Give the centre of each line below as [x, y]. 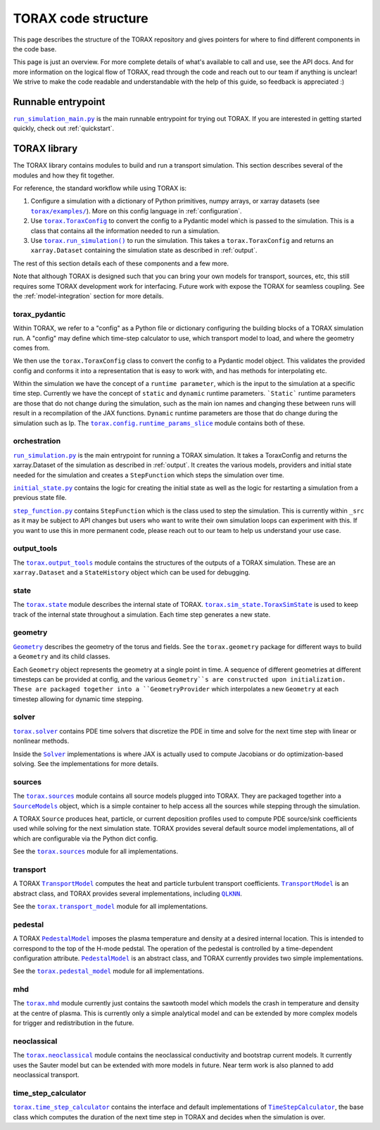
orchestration [37, 441]
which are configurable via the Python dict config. [85, 839]
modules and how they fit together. [64, 175]
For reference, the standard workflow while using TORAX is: [100, 188]
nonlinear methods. [41, 741]
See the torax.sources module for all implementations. [96, 851]
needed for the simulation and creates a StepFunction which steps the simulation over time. [148, 475]
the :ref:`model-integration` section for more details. [88, 296]
